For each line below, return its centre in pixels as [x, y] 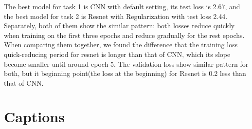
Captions [34, 116]
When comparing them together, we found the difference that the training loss [121, 45]
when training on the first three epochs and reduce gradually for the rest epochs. [124, 35]
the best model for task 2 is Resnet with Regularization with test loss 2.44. [116, 16]
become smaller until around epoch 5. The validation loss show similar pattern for [126, 64]
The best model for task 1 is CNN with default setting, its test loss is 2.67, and [122, 6]
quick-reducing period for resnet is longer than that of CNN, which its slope [117, 54]
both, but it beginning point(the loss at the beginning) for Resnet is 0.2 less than [125, 73]
